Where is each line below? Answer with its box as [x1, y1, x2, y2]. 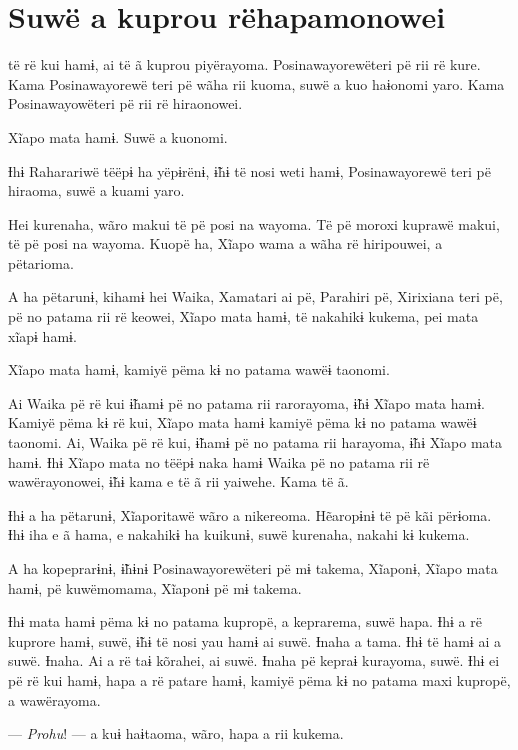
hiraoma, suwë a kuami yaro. [8, 180, 185, 201]
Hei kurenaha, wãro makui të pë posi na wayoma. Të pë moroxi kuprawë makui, [8, 213, 500, 234]
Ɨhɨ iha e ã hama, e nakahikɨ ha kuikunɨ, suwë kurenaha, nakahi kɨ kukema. [8, 524, 470, 545]
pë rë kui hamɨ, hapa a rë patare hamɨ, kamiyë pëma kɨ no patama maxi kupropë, [8, 669, 511, 690]
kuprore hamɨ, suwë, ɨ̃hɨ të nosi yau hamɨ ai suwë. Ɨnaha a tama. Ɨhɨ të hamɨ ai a [8, 630, 501, 651]
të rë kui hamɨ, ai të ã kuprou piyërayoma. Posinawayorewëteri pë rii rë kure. [8, 54, 481, 75]
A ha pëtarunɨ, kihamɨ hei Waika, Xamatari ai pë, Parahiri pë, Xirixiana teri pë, [8, 286, 503, 307]
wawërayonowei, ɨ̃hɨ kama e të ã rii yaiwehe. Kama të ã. [8, 471, 349, 492]
